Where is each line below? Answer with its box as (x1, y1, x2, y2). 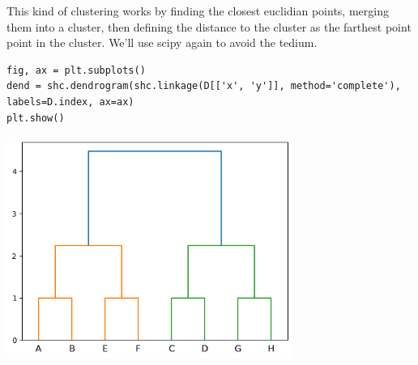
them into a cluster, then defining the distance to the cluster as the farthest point (6, 18, 412, 35)
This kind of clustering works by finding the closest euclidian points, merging (6, 2, 389, 19)
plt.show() (6, 112, 65, 124)
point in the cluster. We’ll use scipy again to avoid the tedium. (6, 34, 318, 51)
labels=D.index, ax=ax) (6, 95, 134, 108)
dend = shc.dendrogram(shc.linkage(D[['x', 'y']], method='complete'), (6, 80, 401, 92)
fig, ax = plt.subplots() (6, 64, 146, 76)
